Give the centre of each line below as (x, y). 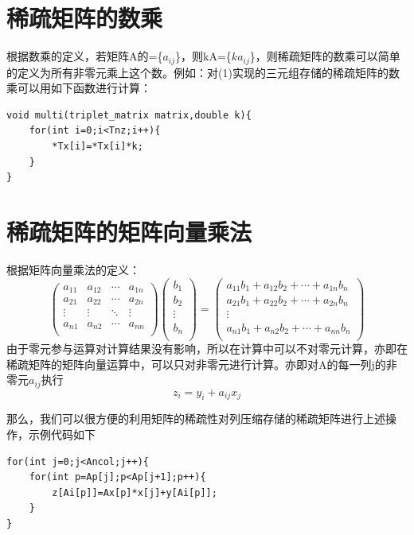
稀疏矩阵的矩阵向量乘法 (129, 231)
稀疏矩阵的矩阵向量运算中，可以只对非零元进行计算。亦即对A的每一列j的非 (202, 364)
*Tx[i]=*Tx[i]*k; (98, 146)
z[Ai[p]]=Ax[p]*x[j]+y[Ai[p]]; (135, 492)
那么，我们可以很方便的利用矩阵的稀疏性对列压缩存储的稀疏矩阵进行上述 (196, 419)
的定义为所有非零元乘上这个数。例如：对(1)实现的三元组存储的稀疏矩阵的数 (203, 72)
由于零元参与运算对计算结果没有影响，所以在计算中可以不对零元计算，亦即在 (207, 349)
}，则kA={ (203, 56)
